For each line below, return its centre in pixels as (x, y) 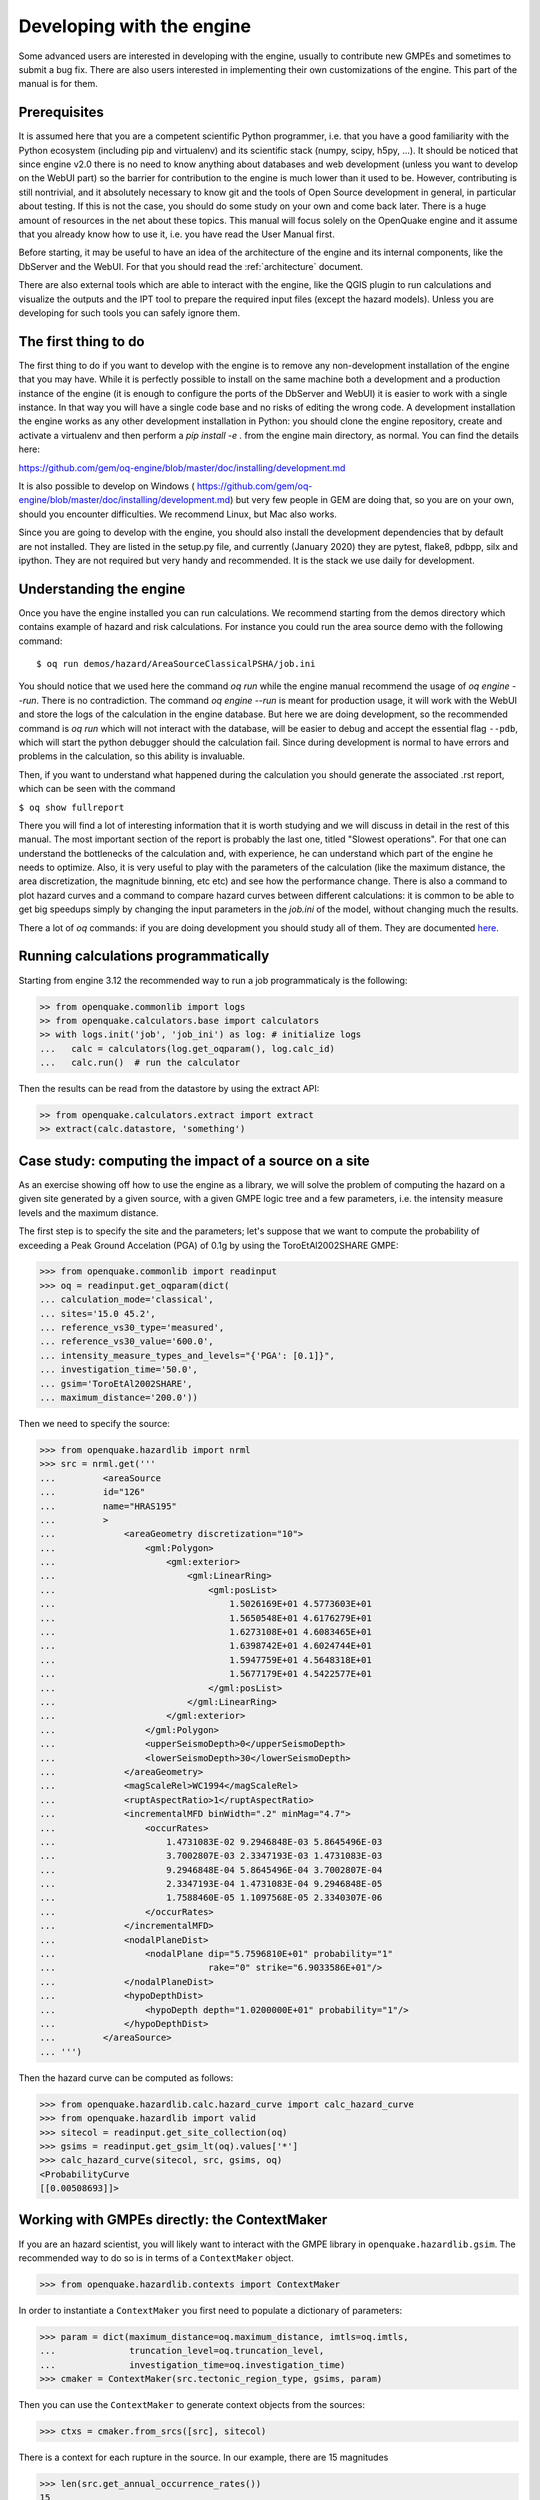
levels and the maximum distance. (88, 1212)
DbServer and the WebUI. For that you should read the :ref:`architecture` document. (191, 266)
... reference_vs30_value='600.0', (126, 1341)
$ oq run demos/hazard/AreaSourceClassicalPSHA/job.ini (176, 663)
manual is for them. (58, 84)
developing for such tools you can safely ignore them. (129, 312)
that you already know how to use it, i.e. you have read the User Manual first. (176, 234)
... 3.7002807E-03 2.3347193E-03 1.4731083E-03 (211, 1856)
